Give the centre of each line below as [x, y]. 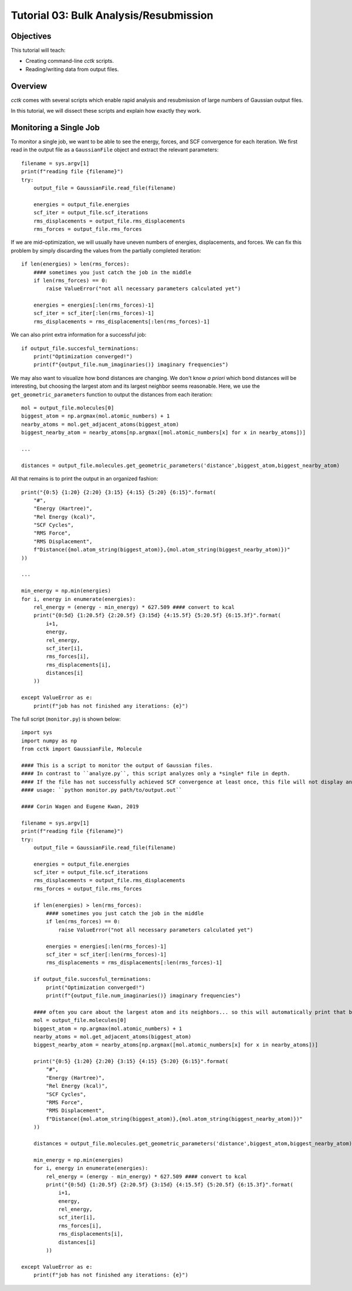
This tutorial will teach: [38, 51]
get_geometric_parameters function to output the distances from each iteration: [112, 394]
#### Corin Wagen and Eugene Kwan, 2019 [80, 806]
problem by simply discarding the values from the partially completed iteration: [106, 250]
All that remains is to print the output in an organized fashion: [84, 479]
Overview [29, 86]
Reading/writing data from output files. [72, 69]
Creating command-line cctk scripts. [70, 61]
